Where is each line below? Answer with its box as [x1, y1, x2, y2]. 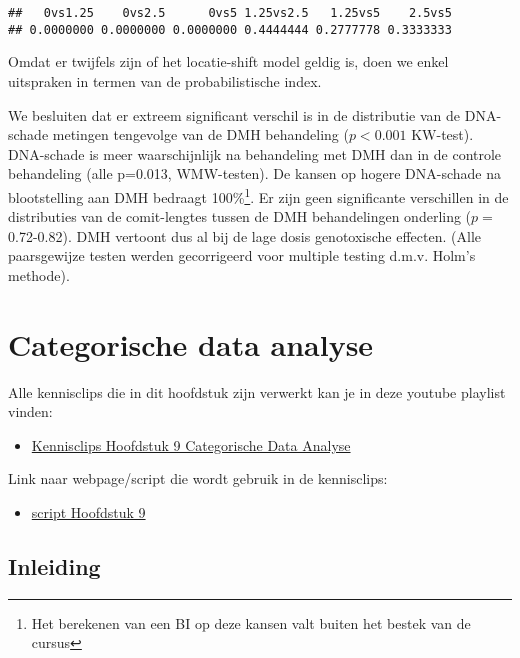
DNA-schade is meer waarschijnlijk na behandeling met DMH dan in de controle [8, 143, 502, 164]
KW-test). [411, 124, 474, 145]
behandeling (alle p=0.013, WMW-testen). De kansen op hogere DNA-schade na [8, 163, 501, 184]
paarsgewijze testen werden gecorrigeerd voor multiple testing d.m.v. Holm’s [8, 245, 476, 266]
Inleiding [8, 550, 101, 581]
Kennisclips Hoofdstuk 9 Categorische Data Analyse [31, 434, 351, 455]
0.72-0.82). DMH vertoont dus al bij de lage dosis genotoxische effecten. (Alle [8, 225, 482, 246]
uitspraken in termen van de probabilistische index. [8, 70, 322, 91]
